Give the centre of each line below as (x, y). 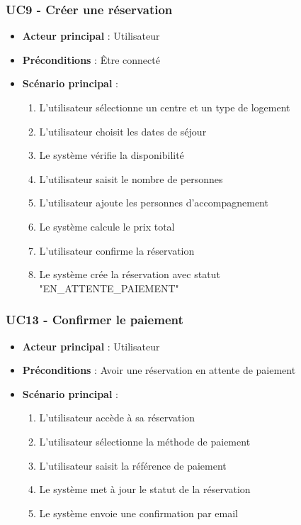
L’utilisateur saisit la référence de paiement (133, 465)
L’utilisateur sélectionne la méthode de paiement (145, 441)
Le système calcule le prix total (107, 226)
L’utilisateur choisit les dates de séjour (123, 131)
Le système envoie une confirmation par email (138, 513)
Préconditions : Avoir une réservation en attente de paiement (159, 370)
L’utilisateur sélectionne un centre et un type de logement (165, 107)
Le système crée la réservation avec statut (130, 274)
